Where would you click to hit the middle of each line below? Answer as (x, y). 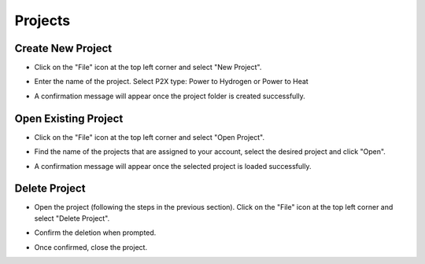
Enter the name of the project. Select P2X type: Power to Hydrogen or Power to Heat (171, 82)
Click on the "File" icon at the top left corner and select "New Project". (148, 68)
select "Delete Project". (72, 218)
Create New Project (63, 48)
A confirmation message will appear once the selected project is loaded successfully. (173, 166)
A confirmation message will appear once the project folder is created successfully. (170, 96)
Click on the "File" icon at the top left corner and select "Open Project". (150, 137)
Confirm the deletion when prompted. (95, 233)
